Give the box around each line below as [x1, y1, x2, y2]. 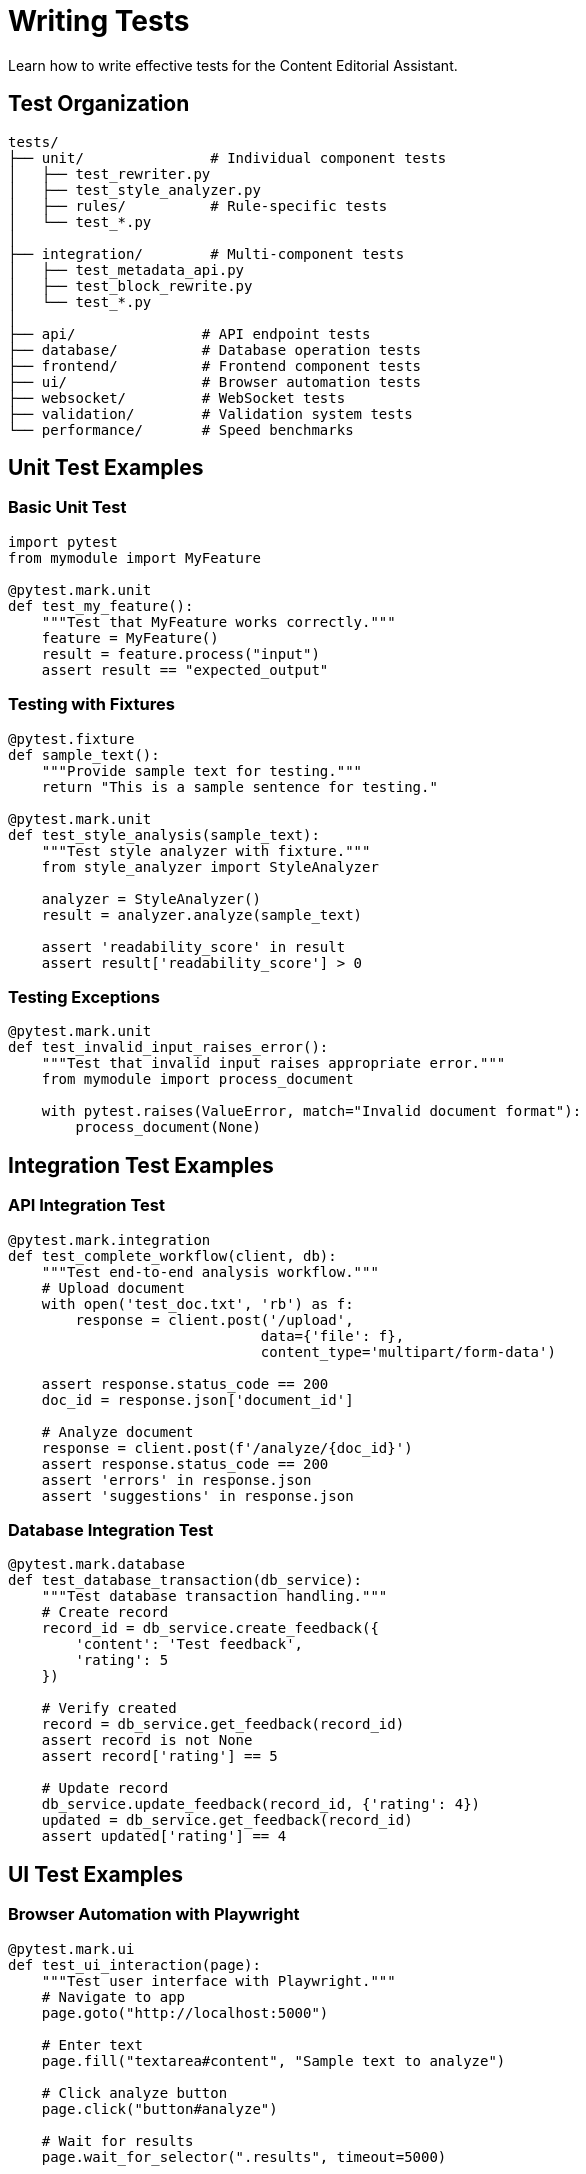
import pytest [8, 533, 118, 550]
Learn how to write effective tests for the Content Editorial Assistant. [8, 56, 458, 74]
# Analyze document [41, 1423, 194, 1440]
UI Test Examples [8, 1861, 184, 1887]
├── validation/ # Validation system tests [8, 405, 413, 422]
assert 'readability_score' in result [41, 938, 346, 955]
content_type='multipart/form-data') [260, 1343, 556, 1360]
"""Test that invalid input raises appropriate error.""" [41, 1055, 506, 1072]
